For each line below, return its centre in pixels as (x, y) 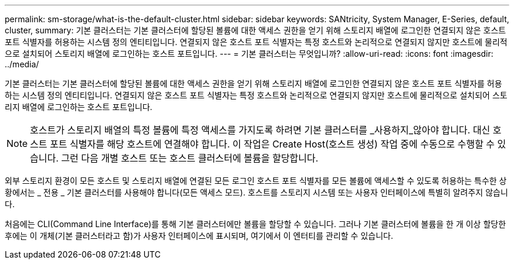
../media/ (22, 64)
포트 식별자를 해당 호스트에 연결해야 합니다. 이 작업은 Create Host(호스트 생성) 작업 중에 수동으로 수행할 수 (273, 144)
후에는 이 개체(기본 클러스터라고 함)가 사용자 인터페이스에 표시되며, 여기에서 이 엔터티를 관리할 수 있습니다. (199, 236)
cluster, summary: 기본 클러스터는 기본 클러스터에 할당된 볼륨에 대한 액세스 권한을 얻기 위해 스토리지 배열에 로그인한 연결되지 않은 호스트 (256, 30)
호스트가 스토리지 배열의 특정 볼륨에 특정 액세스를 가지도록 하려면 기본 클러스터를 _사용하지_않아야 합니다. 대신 (260, 130)
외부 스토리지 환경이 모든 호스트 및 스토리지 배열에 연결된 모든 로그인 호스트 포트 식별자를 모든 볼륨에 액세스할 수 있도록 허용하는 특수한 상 (256, 181)
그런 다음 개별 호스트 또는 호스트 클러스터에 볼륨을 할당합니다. (190, 158)
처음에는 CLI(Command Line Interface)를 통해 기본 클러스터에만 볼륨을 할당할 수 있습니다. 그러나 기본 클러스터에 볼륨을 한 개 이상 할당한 (256, 224)
